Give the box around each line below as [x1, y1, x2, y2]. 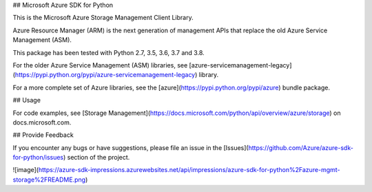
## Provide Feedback [12, 131, 74, 139]
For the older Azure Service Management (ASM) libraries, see [12, 61, 188, 69]
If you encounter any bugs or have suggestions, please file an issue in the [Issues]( [12, 143, 249, 151]
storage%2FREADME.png [12, 175, 86, 184]
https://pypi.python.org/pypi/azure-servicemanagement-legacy [14, 71, 196, 79]
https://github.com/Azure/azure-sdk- [248, 143, 354, 151]
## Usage [12, 96, 41, 105]
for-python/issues [12, 153, 64, 162]
